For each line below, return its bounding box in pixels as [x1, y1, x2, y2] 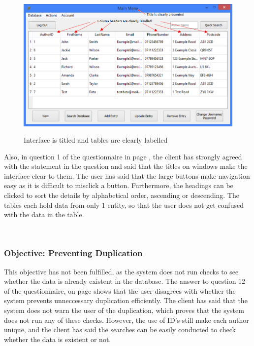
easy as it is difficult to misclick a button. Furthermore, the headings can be [4, 180, 233, 191]
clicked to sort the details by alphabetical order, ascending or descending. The [4, 190, 240, 200]
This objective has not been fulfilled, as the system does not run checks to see [4, 266, 239, 276]
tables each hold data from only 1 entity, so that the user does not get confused [4, 199, 244, 210]
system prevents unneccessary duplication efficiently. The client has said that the [4, 295, 248, 306]
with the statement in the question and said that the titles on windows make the [4, 161, 248, 171]
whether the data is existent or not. [4, 334, 111, 344]
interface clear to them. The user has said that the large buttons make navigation [4, 170, 250, 181]
